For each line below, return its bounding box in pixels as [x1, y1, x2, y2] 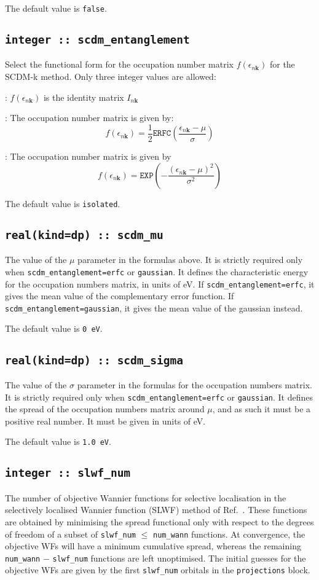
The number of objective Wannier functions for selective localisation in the [5, 491, 286, 504]
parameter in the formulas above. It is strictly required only [77, 253, 303, 266]
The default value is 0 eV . [5, 322, 103, 335]
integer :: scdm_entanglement [5, 33, 190, 47]
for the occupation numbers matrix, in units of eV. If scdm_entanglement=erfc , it [5, 277, 315, 290]
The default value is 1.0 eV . [5, 435, 111, 448]
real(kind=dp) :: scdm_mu [5, 228, 163, 241]
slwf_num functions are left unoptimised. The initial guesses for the [52, 551, 306, 564]
